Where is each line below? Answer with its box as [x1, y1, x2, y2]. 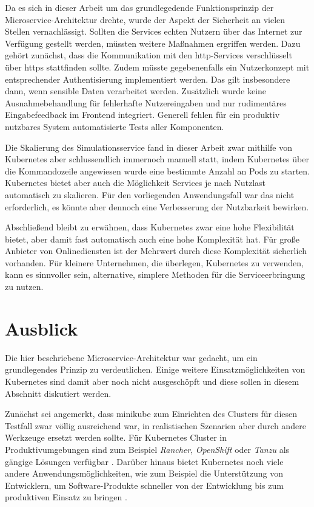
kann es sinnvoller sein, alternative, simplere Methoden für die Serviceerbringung [5, 268, 306, 281]
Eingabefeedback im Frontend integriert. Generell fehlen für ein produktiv [5, 108, 280, 121]
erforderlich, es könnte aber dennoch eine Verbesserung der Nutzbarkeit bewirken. [5, 200, 309, 213]
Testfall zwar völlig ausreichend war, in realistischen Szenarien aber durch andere [5, 419, 306, 432]
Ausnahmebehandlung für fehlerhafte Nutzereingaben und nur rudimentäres [5, 96, 287, 109]
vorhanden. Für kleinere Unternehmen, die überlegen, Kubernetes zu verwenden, [5, 256, 304, 269]
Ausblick [5, 316, 78, 340]
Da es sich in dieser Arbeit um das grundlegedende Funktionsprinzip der [5, 1, 274, 13]
